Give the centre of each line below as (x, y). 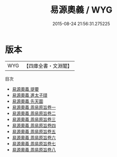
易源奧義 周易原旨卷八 (34, 149)
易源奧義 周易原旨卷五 (34, 131)
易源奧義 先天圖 (28, 101)
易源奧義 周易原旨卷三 (34, 119)
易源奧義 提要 (25, 89)
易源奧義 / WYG (81, 10)
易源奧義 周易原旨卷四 (34, 125)
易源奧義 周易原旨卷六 (34, 137)
